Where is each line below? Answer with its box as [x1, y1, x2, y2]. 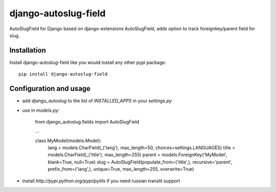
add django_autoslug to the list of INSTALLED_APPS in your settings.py [22, 98, 172, 104]
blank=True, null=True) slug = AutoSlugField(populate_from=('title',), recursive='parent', [48, 159, 233, 165]
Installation [9, 46, 46, 55]
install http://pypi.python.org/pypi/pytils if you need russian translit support [22, 178, 180, 184]
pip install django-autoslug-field [18, 71, 108, 77]
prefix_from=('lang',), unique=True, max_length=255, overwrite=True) [48, 166, 194, 172]
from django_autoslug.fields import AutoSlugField [35, 118, 140, 125]
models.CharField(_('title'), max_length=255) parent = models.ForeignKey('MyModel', [48, 152, 227, 158]
